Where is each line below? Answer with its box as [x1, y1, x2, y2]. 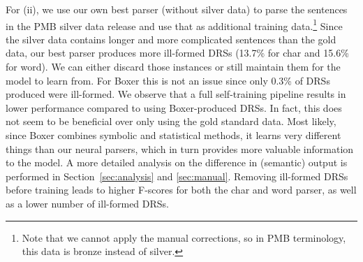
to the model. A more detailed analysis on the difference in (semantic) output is [6, 155, 348, 170]
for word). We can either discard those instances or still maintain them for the [6, 59, 341, 74]
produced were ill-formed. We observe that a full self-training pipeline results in [6, 87, 346, 101]
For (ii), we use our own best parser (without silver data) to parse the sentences [6, 2, 348, 16]
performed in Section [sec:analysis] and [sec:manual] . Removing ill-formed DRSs [6, 168, 348, 183]
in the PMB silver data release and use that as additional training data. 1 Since [6, 16, 343, 33]
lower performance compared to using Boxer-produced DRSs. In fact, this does [6, 100, 342, 115]
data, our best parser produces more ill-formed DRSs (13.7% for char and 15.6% [6, 45, 349, 60]
